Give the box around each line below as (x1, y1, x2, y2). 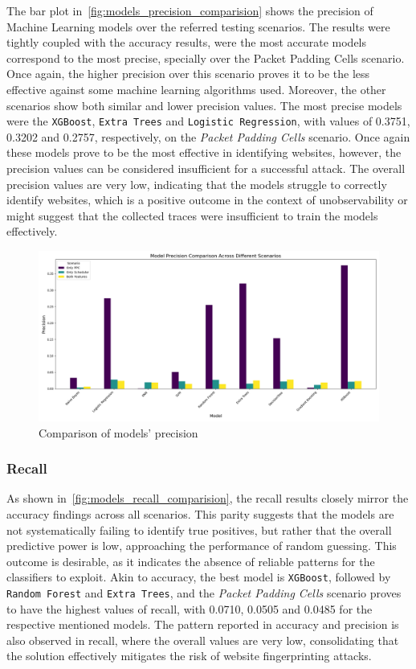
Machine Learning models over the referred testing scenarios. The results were (6, 18, 390, 35)
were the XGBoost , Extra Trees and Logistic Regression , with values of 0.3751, (6, 113, 410, 129)
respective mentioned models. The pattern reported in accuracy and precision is (6, 616, 399, 633)
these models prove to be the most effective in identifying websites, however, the (6, 144, 402, 161)
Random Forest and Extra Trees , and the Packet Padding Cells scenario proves (6, 585, 402, 601)
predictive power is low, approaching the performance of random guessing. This (6, 537, 397, 554)
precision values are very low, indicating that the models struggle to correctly (6, 175, 387, 192)
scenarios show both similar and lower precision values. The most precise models (6, 96, 402, 113)
